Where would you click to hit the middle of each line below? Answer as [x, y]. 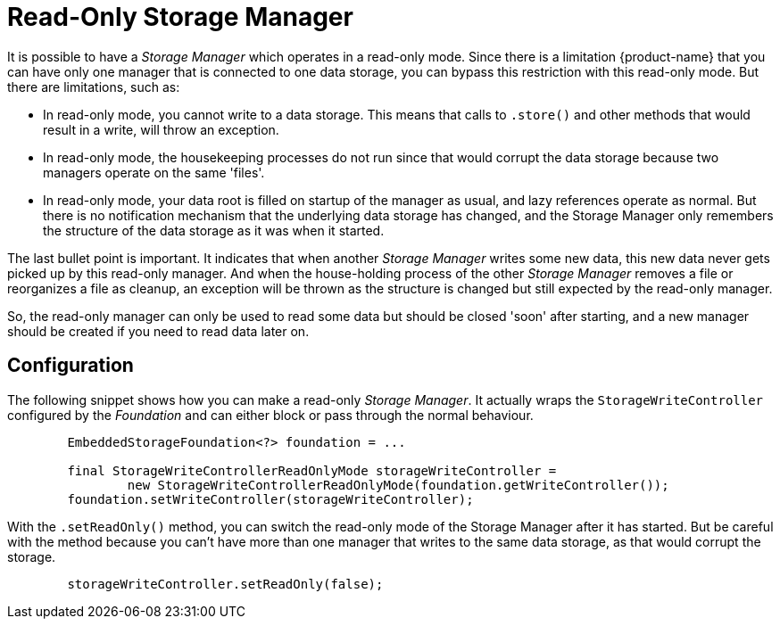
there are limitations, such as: [94, 86]
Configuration [71, 366]
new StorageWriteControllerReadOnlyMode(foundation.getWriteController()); [398, 485]
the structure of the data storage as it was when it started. [214, 230]
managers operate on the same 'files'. [154, 172]
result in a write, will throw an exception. [161, 129]
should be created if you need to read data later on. [158, 331]
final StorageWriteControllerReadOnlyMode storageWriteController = [312, 470]
